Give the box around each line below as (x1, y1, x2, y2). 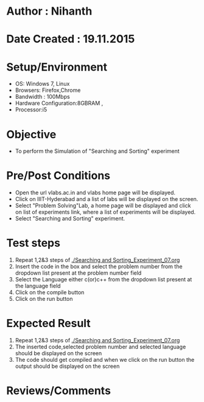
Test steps (6, 236, 61, 250)
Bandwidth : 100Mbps (15, 93, 70, 100)
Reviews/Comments (6, 384, 111, 398)
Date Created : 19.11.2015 (6, 32, 135, 46)
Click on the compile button (15, 289, 85, 296)
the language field (15, 282, 61, 290)
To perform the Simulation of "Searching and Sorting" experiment (15, 147, 180, 155)
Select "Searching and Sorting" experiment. (15, 215, 125, 222)
